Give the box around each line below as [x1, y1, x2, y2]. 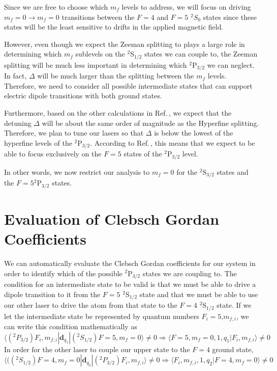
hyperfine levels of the [4, 137, 72, 148]
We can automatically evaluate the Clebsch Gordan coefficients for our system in [4, 257, 256, 268]
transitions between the [61, 11, 135, 22]
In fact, [4, 70, 27, 81]
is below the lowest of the [154, 127, 233, 138]
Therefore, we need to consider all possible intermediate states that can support [4, 80, 253, 91]
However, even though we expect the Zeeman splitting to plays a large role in [4, 38, 245, 49]
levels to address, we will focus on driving [121, 2, 251, 12]
